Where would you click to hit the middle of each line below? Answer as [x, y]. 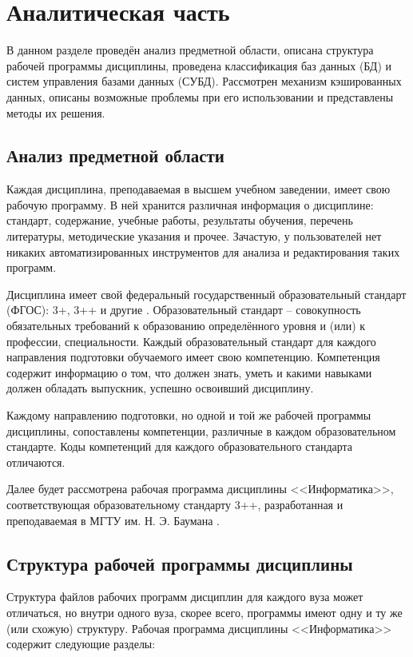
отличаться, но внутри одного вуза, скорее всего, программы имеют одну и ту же [205, 612]
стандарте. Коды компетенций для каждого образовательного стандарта [180, 446]
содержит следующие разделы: [81, 644]
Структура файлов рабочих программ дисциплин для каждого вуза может [185, 597]
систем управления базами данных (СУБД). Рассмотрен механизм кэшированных [204, 81]
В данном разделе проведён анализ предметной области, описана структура [190, 50]
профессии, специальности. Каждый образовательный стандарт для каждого [191, 341]
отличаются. [36, 462]
